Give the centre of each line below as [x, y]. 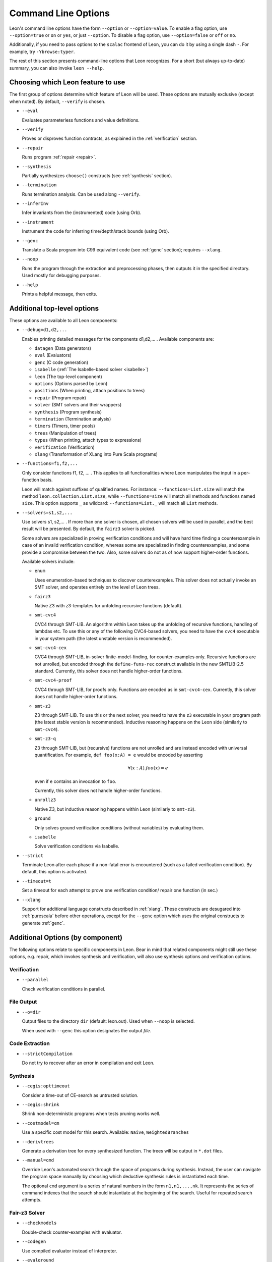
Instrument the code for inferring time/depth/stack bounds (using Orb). [96, 231]
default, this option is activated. [55, 872]
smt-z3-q [45, 739]
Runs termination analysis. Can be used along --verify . [81, 194]
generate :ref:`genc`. [43, 923]
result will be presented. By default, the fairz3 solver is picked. [89, 529]
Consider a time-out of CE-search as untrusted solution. [80, 1095]
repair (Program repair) [60, 398]
